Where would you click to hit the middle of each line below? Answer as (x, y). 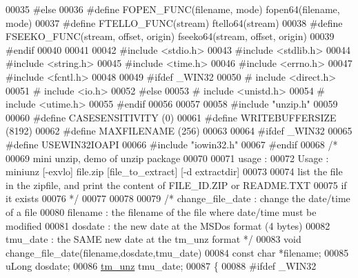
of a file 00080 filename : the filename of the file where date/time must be (161, 211)
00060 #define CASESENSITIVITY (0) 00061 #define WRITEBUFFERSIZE (171, 117)
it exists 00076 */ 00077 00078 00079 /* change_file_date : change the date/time (178, 198)
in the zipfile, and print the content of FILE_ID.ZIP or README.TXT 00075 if (176, 185)
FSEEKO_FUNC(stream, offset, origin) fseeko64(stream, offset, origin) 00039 (170, 36)
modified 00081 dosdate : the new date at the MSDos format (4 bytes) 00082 (168, 225)
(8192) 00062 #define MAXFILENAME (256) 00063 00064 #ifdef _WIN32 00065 (179, 131)
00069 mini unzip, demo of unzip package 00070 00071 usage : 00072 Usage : (167, 158)
